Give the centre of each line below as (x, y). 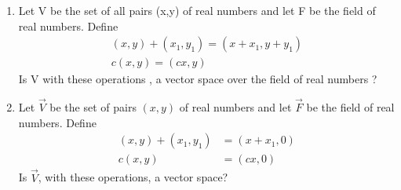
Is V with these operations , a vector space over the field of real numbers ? (198, 79)
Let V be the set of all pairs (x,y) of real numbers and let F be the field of (197, 10)
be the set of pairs (93, 107)
